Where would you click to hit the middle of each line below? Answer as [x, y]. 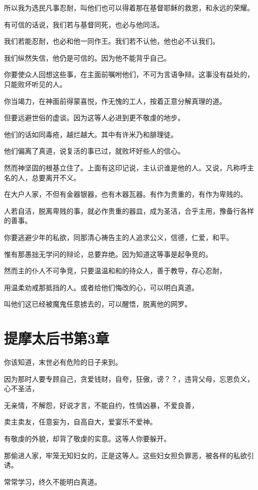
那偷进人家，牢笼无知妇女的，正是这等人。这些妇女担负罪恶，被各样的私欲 [126, 455]
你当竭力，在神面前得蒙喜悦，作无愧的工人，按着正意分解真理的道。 [115, 101]
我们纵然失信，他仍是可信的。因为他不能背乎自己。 [87, 57]
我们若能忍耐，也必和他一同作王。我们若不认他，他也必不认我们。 [112, 41]
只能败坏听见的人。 [35, 84]
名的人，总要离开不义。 [42, 177]
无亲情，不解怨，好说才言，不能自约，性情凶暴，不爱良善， [101, 405]
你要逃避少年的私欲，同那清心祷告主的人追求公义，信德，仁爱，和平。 [119, 237]
